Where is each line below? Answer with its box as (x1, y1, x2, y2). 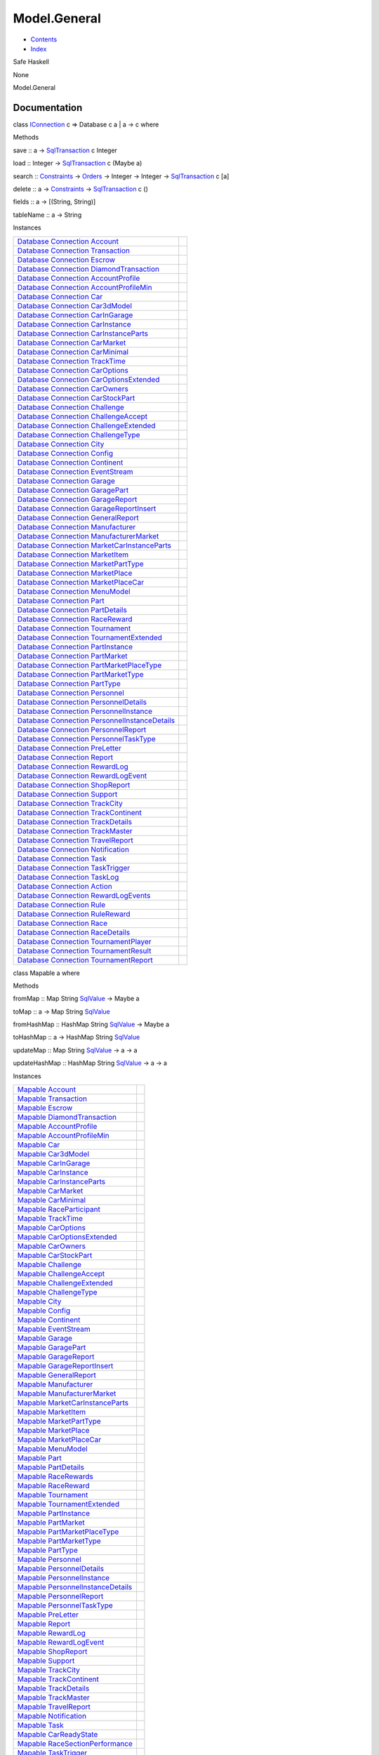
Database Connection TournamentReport (17, 955, 154, 965)
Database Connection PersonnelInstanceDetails (17, 715, 175, 725)
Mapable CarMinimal (17, 1196, 86, 1205)
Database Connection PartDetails (17, 604, 128, 614)
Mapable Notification (17, 1711, 87, 1721)
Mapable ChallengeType (17, 1287, 98, 1297)
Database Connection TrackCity (17, 798, 123, 808)
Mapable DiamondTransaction (17, 1113, 117, 1122)
